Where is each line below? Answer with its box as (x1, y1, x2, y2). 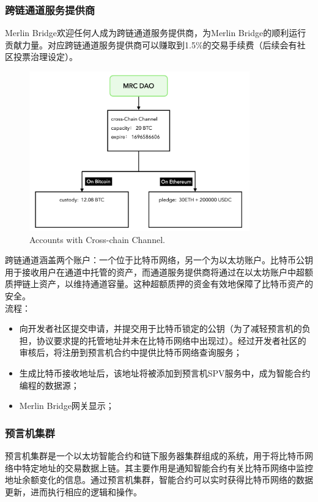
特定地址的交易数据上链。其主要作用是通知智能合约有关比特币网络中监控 (21, 461, 313, 474)
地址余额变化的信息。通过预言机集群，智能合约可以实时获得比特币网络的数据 (5, 473, 313, 486)
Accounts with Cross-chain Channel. (29, 233, 165, 245)
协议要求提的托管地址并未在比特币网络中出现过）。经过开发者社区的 (36, 334, 306, 347)
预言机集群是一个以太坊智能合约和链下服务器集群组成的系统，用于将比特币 (5, 449, 305, 462)
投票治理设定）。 (13, 50, 78, 63)
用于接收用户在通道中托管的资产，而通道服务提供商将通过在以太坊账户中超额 (5, 265, 313, 278)
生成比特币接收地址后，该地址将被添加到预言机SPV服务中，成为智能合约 (19, 367, 311, 380)
